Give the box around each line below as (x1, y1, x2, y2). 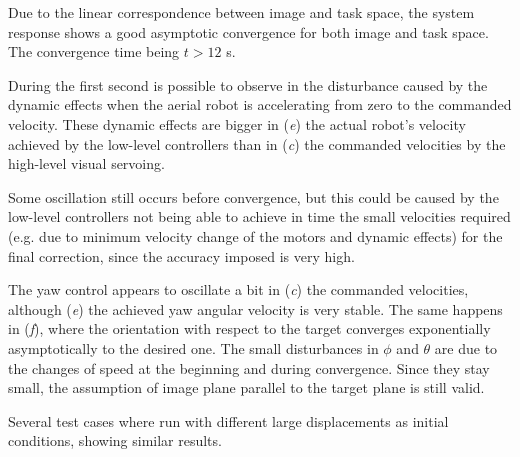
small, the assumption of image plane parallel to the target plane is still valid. (8, 377, 485, 398)
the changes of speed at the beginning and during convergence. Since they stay (8, 357, 490, 378)
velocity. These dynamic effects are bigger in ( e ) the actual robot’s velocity (8, 113, 466, 134)
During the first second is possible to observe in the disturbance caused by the (8, 74, 488, 95)
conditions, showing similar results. (8, 430, 222, 451)
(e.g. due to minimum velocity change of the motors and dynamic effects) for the (8, 225, 503, 246)
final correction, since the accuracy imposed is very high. (8, 245, 355, 266)
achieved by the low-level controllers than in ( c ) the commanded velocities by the (8, 133, 506, 154)
